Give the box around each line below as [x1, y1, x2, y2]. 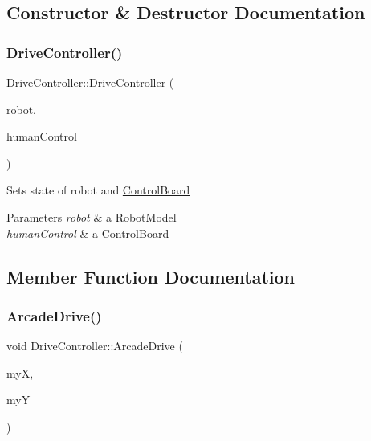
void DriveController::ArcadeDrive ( [6, 337, 183, 354]
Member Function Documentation [6, 263, 296, 288]
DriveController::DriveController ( [6, 74, 174, 90]
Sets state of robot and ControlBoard [6, 182, 190, 198]
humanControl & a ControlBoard [6, 224, 169, 241]
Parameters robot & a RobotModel [6, 208, 177, 225]
